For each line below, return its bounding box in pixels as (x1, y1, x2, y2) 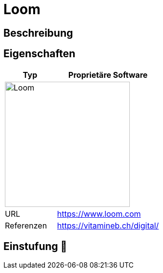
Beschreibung (3, 26, 73, 39)
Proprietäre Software (68, 69, 148, 80)
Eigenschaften (3, 47, 76, 60)
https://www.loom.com (57, 208, 141, 219)
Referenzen (5, 220, 47, 230)
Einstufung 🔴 (3, 240, 67, 253)
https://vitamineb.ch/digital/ (57, 220, 159, 230)
